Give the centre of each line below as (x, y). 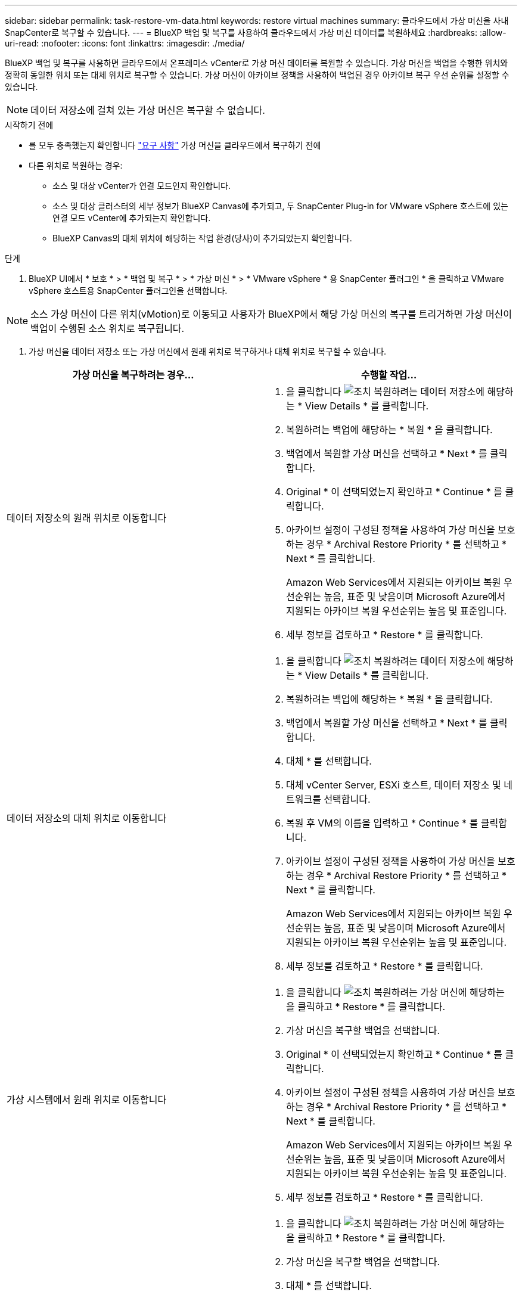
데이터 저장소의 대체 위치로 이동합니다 (87, 818)
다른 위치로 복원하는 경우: (76, 165)
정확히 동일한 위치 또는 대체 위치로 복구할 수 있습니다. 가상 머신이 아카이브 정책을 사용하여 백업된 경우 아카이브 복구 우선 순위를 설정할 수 (257, 75)
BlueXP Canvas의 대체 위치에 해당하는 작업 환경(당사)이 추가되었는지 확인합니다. (202, 238)
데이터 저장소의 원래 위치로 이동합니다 (87, 518)
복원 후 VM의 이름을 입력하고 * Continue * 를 (382, 823)
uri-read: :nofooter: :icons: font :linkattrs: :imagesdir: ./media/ (125, 43)
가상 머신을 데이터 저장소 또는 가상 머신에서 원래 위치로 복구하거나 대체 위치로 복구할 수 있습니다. (208, 351)
